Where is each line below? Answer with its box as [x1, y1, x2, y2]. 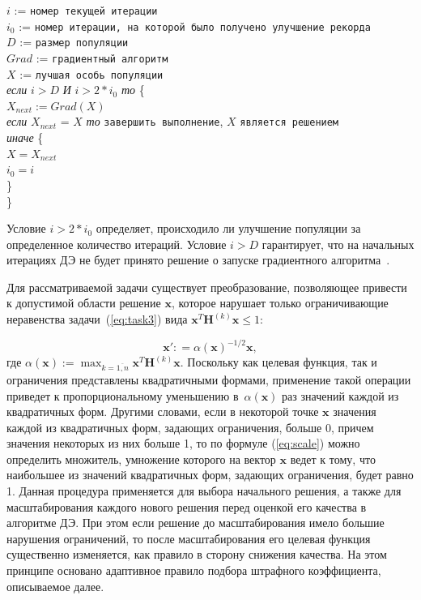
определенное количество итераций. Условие [6, 235, 227, 252]
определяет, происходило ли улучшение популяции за [96, 220, 361, 237]
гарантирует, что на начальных [262, 235, 415, 252]
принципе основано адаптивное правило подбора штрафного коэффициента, [6, 562, 381, 579]
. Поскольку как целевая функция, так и [180, 354, 377, 371]
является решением [240, 117, 339, 129]
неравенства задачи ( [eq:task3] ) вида [6, 311, 188, 328]
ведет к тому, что [290, 450, 376, 467]
